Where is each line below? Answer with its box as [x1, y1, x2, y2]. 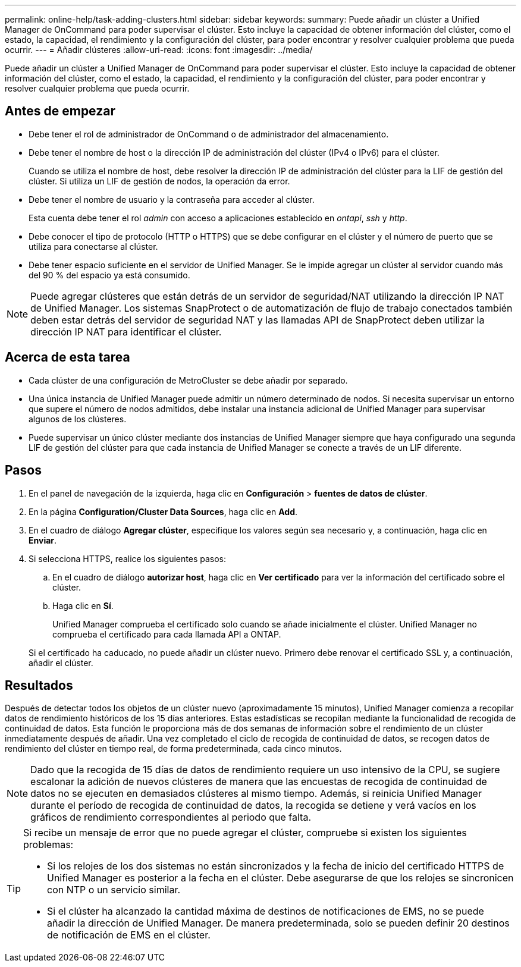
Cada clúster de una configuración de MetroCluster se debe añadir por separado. [29, 375, 348, 385]
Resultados [5, 677, 73, 693]
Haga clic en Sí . [52, 600, 114, 611]
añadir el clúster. [29, 657, 93, 668]
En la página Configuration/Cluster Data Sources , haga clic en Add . [29, 506, 298, 517]
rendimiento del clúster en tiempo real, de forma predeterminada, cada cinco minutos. [5, 743, 342, 754]
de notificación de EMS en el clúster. [47, 929, 211, 941]
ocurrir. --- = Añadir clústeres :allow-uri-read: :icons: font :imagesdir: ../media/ [5, 45, 313, 55]
